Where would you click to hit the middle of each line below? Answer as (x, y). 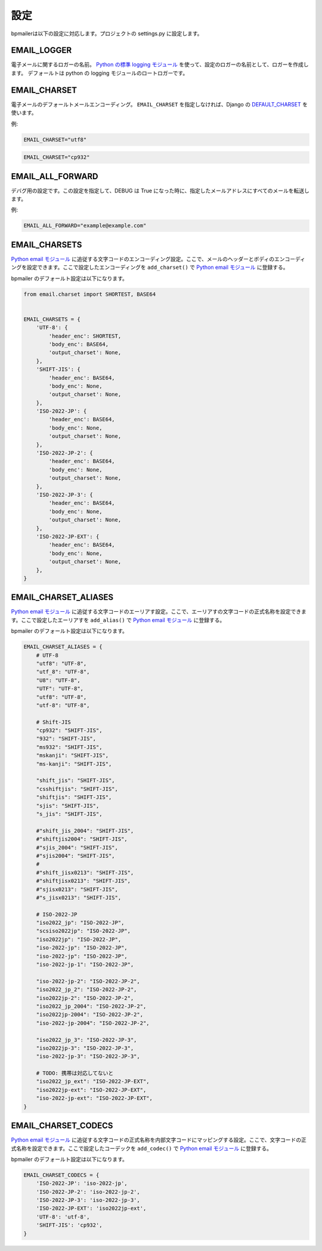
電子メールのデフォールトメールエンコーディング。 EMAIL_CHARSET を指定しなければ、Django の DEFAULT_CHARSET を (160, 104)
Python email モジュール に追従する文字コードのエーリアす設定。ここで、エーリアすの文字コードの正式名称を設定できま (159, 612)
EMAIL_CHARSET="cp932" (57, 157)
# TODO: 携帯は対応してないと (75, 1073)
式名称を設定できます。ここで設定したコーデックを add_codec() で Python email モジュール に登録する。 (142, 1148)
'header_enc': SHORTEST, (85, 336)
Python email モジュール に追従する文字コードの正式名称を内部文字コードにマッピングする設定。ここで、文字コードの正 (159, 1140)
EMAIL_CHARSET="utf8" (55, 139)
